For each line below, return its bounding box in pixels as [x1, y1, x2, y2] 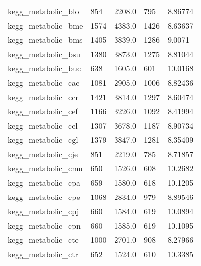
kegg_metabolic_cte [8, 234, 79, 245]
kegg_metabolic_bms [8, 34, 83, 45]
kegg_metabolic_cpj [8, 205, 79, 217]
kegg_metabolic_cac [8, 77, 80, 88]
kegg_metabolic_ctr [8, 248, 78, 260]
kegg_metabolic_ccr [8, 91, 79, 102]
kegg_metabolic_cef [8, 105, 78, 117]
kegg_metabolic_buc [8, 63, 81, 74]
